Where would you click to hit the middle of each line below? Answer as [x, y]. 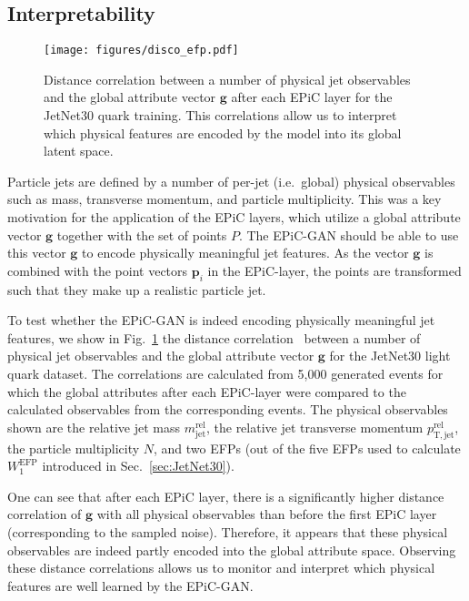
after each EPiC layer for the [312, 97]
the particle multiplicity [74, 448]
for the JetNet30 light [390, 356]
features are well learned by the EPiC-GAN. [130, 585]
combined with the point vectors [98, 270]
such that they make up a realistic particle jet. [137, 289]
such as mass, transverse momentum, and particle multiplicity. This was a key [225, 199]
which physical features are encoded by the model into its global [223, 132]
